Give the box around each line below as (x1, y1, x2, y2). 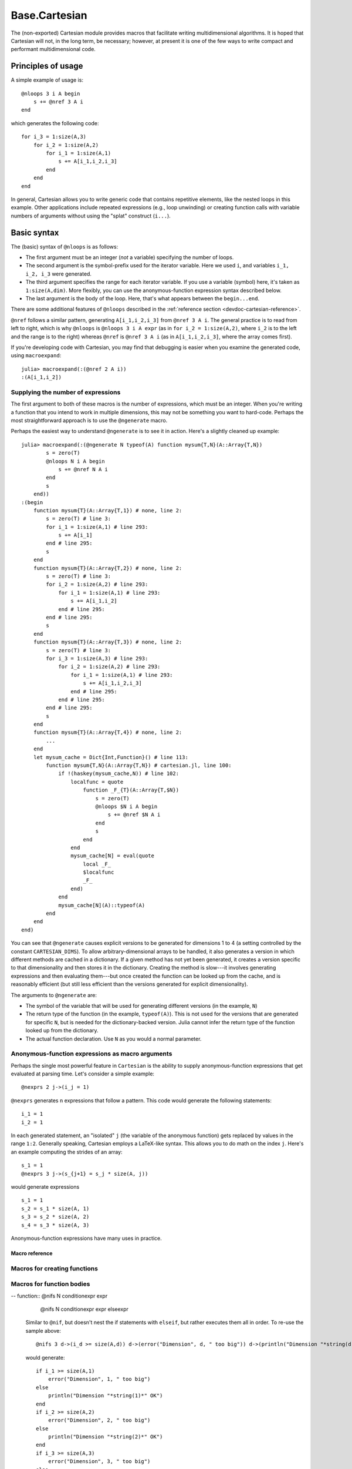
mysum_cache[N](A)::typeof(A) (58, 902, 145, 908)
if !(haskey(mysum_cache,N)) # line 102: (58, 770, 179, 777)
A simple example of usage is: (11, 76, 83, 83)
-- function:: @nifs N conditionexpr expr (11, 1292, 108, 1299)
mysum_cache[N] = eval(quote (70, 853, 155, 859)
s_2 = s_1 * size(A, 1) (21, 1205, 90, 1212)
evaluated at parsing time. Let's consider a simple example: (11, 1070, 155, 1078)
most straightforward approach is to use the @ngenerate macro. (11, 417, 168, 424)
